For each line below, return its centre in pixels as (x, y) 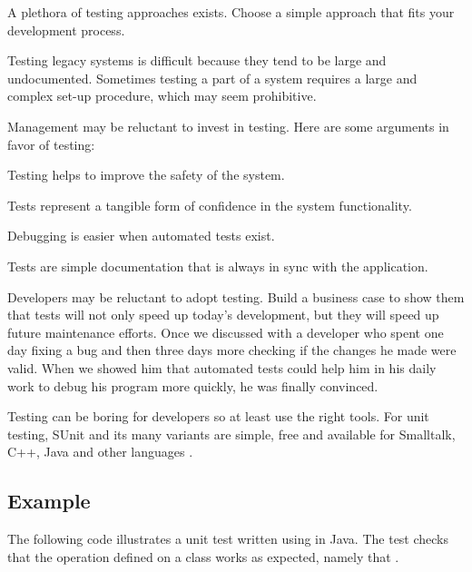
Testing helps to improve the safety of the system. (146, 175)
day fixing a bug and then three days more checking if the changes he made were (232, 350)
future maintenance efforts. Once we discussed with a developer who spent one (226, 332)
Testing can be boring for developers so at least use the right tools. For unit (218, 416)
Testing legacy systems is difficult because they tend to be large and (197, 60)
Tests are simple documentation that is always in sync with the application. (218, 266)
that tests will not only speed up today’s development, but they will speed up (223, 315)
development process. (66, 30)
